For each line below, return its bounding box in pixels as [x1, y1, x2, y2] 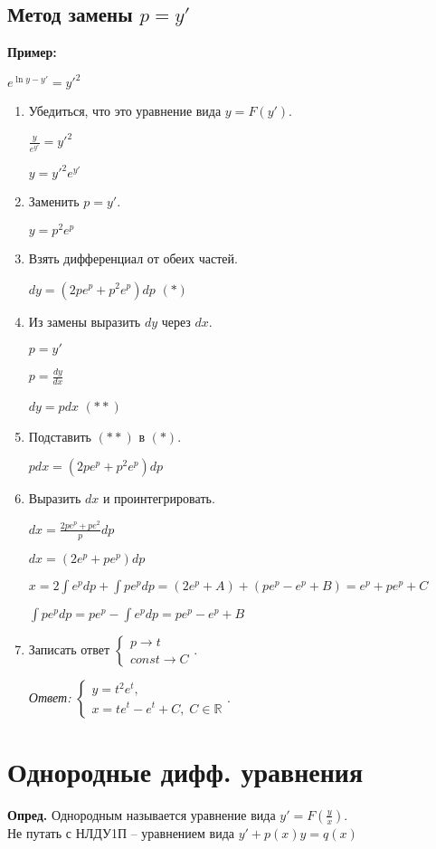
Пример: [7, 43, 57, 62]
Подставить [28, 426, 91, 445]
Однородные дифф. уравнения [7, 752, 364, 789]
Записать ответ [28, 639, 110, 658]
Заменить [28, 192, 80, 211]
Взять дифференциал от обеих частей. [28, 248, 238, 267]
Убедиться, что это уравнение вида [28, 101, 222, 120]
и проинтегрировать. [102, 489, 215, 508]
